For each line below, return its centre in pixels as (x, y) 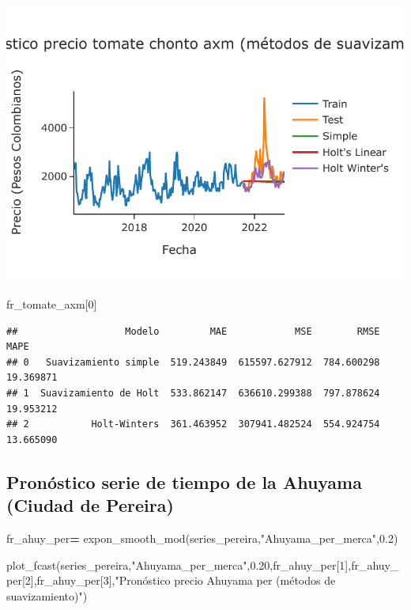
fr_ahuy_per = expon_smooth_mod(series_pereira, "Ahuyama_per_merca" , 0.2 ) (202, 538)
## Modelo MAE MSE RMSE (193, 331)
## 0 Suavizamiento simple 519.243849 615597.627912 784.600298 (193, 362)
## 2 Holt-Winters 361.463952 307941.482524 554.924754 (193, 424)
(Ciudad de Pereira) (90, 505)
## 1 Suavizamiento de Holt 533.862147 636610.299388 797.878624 (193, 393)
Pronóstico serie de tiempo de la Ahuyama (184, 481)
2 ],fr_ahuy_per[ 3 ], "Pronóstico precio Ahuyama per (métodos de (180, 580)
